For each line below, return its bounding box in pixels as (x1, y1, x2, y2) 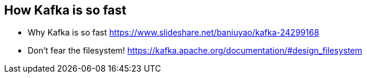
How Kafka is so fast (4, 3, 126, 17)
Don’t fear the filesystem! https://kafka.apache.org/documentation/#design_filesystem (28, 45, 362, 56)
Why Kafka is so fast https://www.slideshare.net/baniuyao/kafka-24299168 (28, 27, 319, 38)
